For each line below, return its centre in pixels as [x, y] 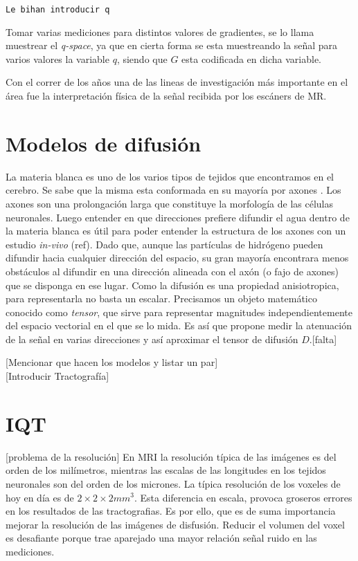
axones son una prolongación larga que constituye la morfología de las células [170, 203]
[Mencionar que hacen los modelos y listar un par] [112, 362]
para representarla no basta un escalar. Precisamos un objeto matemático [161, 298]
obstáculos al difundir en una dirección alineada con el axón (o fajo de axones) [172, 271]
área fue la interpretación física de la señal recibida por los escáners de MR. [166, 96]
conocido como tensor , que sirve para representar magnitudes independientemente [179, 312]
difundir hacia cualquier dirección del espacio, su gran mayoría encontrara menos [177, 258]
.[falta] [323, 339]
